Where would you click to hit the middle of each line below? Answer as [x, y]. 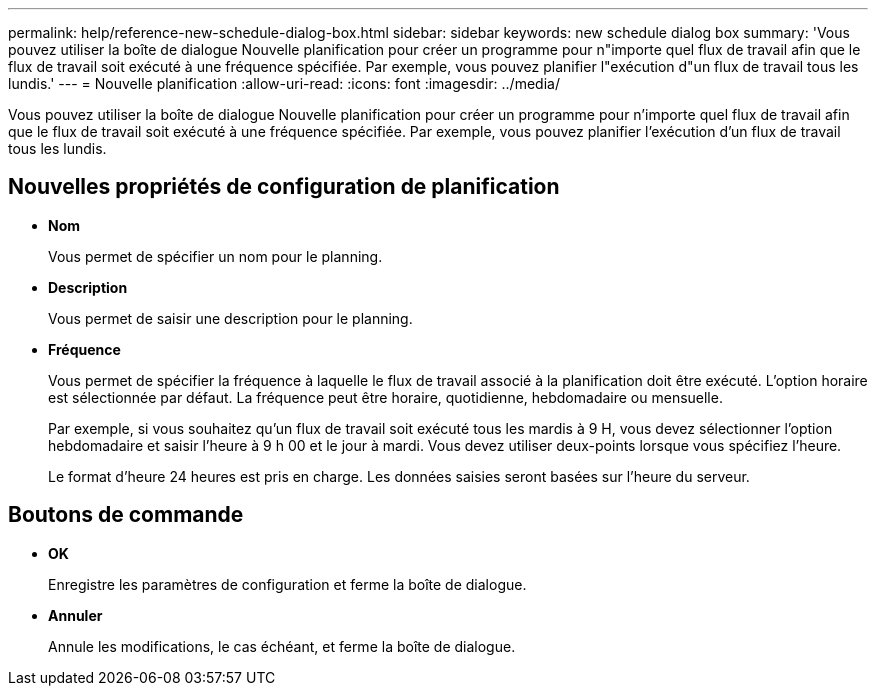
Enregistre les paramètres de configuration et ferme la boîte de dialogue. [287, 584]
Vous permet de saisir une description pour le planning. [230, 318]
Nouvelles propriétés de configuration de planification [284, 187]
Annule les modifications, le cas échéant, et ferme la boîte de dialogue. [282, 646]
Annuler [75, 615]
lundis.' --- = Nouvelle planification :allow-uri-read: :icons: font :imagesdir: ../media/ [284, 83]
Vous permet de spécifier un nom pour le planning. [215, 256]
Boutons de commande [126, 515]
